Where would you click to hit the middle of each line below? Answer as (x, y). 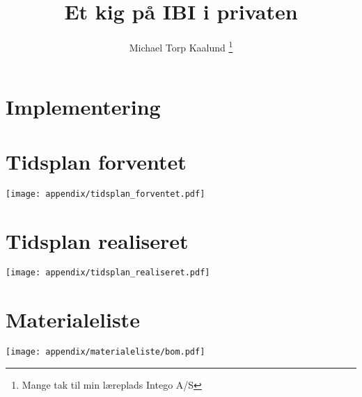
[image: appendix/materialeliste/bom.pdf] (105, 352)
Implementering (83, 107)
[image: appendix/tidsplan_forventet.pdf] (105, 194)
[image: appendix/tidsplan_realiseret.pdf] (108, 273)
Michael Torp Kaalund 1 (181, 46)
